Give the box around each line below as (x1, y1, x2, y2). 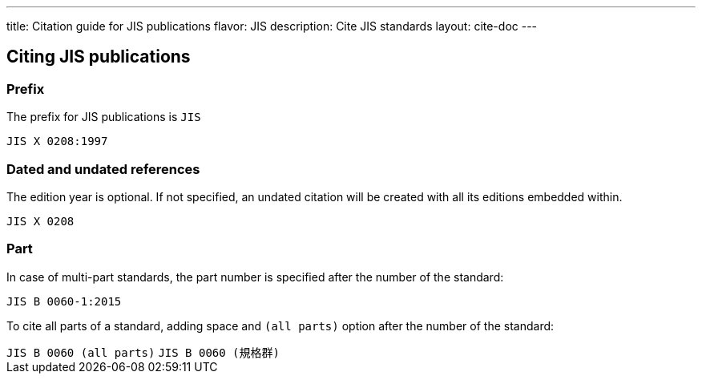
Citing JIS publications (6, 46, 191, 67)
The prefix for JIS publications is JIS (6, 110, 201, 124)
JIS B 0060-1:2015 (6, 294, 122, 308)
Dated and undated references (6, 160, 200, 177)
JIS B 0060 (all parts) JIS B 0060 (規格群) (6, 346, 280, 359)
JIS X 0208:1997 (6, 135, 108, 148)
